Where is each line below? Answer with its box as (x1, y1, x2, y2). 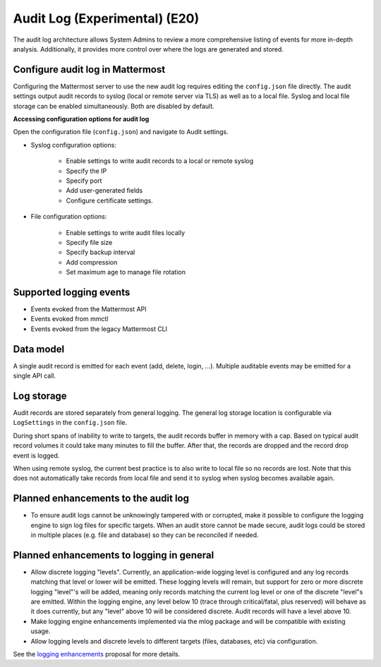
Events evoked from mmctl (30, 315, 109, 323)
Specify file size (66, 238, 113, 246)
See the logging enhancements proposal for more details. (13, 650, 180, 659)
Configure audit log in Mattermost (13, 64, 166, 76)
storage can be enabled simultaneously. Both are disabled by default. (13, 102, 214, 110)
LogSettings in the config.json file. (13, 419, 128, 427)
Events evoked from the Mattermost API (30, 305, 147, 313)
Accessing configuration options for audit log (13, 115, 150, 124)
